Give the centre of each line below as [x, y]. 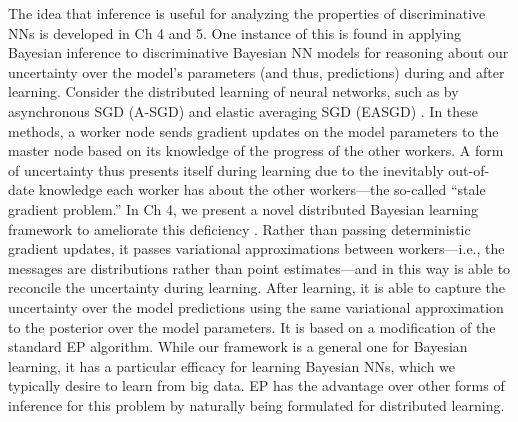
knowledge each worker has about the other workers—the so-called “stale [262, 189]
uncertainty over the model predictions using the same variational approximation [256, 306]
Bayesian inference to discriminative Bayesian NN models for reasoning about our [258, 52]
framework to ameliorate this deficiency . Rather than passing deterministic [239, 228]
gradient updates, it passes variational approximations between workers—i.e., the [256, 248]
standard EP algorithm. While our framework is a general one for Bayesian [238, 346]
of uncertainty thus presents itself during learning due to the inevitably [226, 169]
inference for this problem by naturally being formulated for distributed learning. [256, 404]
